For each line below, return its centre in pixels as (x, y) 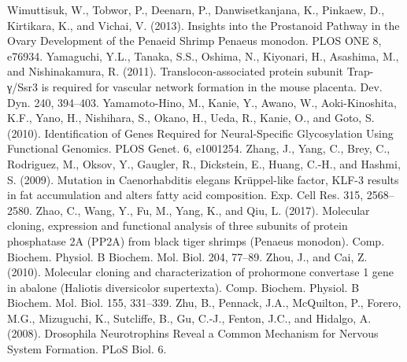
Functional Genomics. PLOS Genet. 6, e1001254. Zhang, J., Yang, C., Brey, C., (199, 148)
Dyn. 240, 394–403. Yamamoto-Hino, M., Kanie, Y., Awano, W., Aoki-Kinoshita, (202, 102)
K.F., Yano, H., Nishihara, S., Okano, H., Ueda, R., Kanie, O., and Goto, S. (191, 118)
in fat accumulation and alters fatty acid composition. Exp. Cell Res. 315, (185, 195)
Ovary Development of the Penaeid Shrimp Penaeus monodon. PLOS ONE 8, (194, 41)
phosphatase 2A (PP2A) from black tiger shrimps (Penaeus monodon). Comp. (196, 240)
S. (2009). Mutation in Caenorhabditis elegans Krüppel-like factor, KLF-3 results (203, 179)
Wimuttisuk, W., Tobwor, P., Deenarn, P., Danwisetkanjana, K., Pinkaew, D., (196, 9)
